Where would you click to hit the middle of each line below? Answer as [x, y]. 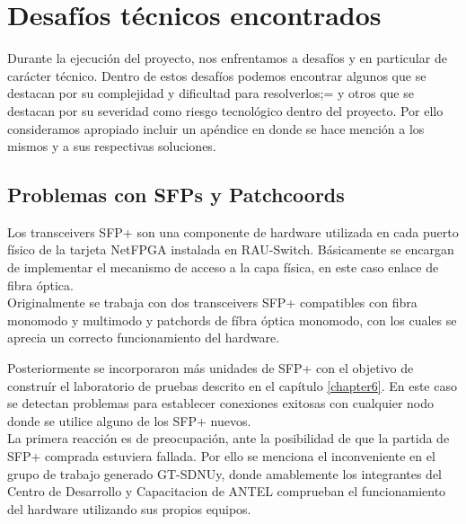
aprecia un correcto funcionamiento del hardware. [144, 337]
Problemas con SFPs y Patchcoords [176, 195]
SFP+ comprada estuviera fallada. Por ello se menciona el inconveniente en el [221, 456]
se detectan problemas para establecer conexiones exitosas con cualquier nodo [221, 403]
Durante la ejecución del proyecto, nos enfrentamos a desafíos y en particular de [227, 58]
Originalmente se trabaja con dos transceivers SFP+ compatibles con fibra [212, 302]
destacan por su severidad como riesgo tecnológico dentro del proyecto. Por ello [225, 110]
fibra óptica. [40, 284]
